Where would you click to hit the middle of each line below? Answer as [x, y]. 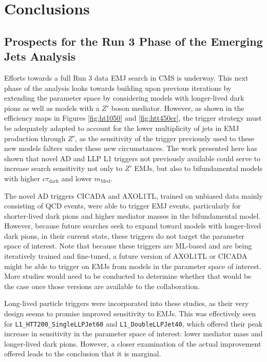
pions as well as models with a [52, 108]
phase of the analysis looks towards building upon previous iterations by [118, 88]
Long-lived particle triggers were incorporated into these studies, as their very [127, 303]
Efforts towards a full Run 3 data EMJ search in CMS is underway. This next [126, 77]
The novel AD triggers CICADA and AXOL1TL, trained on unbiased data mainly [133, 195]
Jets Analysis [40, 56]
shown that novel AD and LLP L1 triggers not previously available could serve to [132, 158]
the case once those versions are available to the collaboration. [102, 286]
